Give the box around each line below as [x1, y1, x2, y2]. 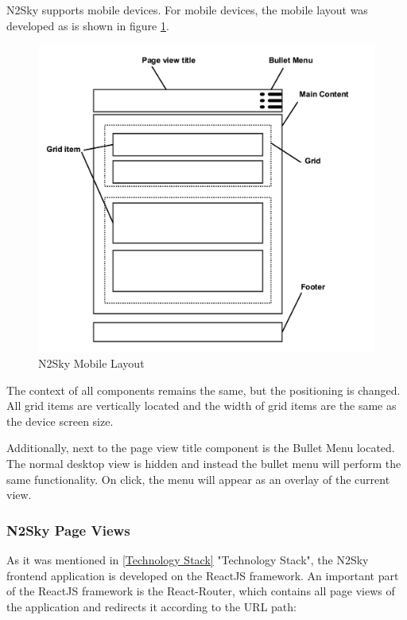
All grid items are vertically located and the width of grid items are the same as [6, 397, 397, 414]
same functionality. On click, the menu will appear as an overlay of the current [6, 470, 390, 487]
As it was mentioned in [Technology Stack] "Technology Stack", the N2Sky [6, 552, 369, 568]
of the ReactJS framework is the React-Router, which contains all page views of [6, 583, 395, 599]
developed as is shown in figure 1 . [6, 17, 169, 33]
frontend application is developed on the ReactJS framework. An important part [6, 567, 399, 583]
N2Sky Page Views [6, 520, 130, 540]
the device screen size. [6, 412, 114, 429]
